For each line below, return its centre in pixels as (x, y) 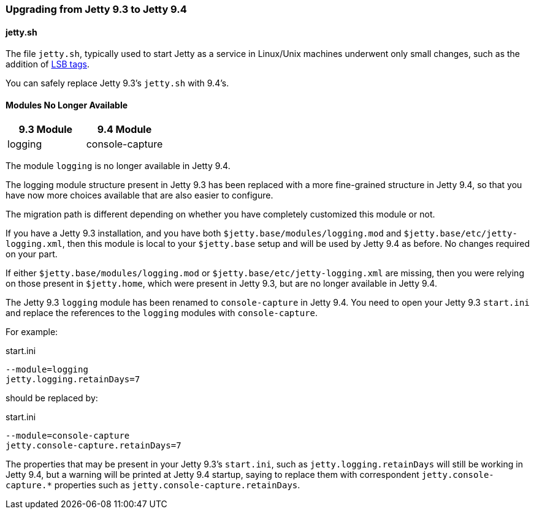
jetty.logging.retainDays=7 (73, 380)
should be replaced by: (52, 398)
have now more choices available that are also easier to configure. (139, 195)
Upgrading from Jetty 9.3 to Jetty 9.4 (96, 9)
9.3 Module (46, 130)
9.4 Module (124, 130)
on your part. (32, 254)
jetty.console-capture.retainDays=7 (93, 446)
